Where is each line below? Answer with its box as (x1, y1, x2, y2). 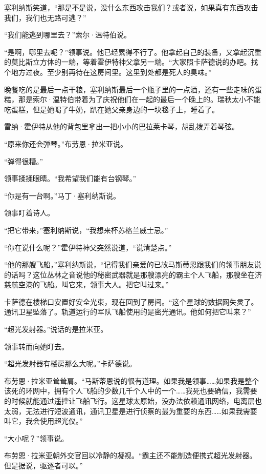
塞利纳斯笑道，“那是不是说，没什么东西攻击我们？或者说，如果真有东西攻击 (4, 2, 258, 12)
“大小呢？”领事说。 (4, 432, 69, 443)
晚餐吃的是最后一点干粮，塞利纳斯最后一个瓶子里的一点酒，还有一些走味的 (4, 84, 255, 94)
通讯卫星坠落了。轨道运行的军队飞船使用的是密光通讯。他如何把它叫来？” (4, 306, 251, 317)
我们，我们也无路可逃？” (4, 12, 86, 23)
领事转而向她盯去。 (4, 341, 69, 351)
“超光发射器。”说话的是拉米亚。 (4, 324, 108, 334)
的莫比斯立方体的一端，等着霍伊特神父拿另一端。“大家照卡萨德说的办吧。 (4, 56, 251, 67)
